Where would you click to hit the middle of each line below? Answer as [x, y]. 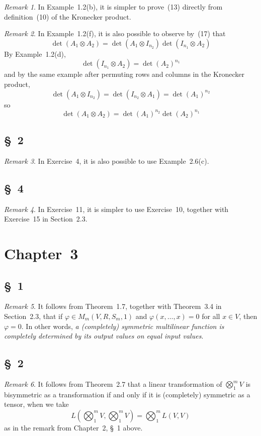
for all [211, 316]
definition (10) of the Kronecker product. [68, 16]
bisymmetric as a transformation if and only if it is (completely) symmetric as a [127, 394]
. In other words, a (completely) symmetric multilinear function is [123, 326]
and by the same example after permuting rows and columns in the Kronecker [124, 74]
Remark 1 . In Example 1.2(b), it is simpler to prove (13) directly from [113, 7]
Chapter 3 [41, 253]
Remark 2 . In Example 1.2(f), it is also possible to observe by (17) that [115, 33]
